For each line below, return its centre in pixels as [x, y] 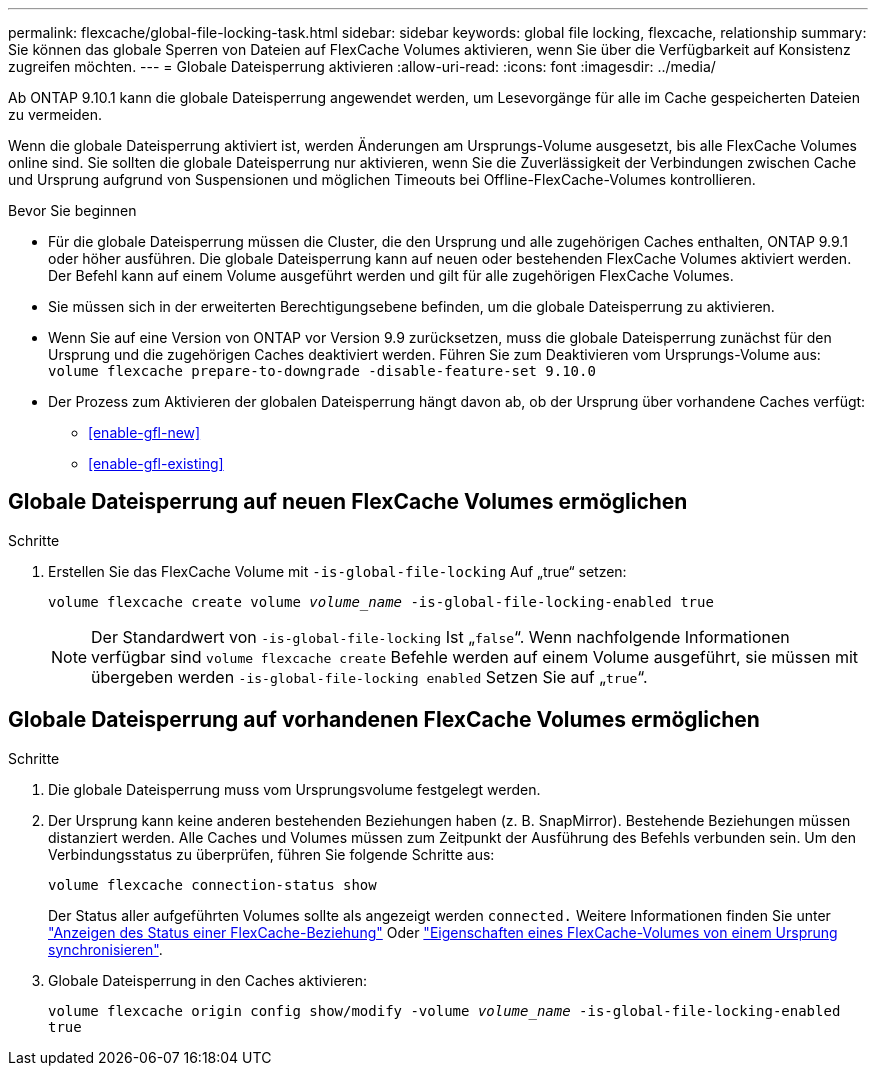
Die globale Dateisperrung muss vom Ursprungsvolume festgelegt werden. [294, 789]
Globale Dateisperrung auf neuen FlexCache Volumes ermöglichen [348, 502]
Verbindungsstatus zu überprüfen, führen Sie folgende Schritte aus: [271, 854]
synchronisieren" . [105, 949]
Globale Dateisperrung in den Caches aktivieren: [208, 980]
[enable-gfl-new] [144, 432]
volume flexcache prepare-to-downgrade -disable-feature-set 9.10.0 [322, 371]
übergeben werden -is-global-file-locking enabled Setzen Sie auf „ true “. [369, 676]
